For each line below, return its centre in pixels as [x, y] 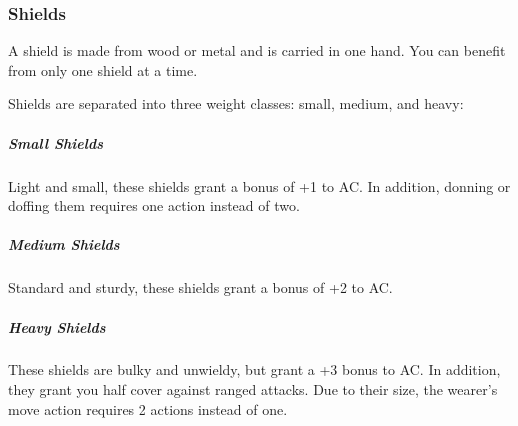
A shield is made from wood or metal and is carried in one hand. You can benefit [257, 50]
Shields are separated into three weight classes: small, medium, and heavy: [236, 103]
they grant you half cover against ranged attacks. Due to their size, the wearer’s [253, 389]
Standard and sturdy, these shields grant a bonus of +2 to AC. [200, 287]
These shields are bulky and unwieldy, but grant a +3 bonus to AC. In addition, [254, 369]
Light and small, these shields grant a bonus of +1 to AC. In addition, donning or [259, 185]
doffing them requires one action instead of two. [154, 205]
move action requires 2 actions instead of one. [148, 408]
